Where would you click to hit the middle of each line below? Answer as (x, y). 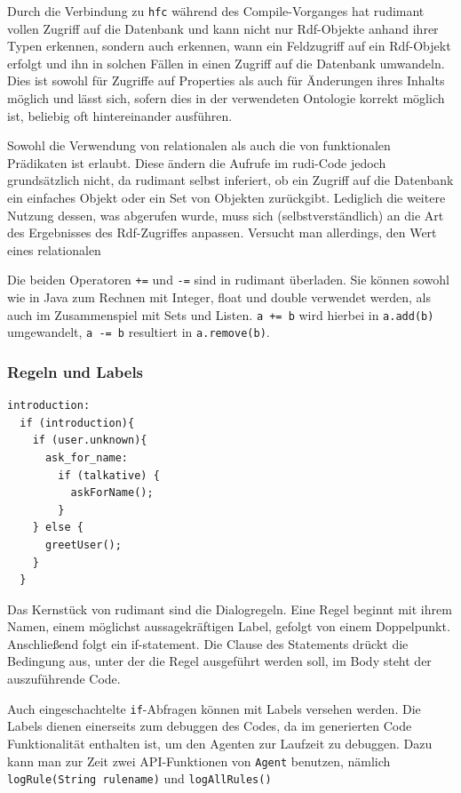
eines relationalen (54, 249)
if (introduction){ (77, 423)
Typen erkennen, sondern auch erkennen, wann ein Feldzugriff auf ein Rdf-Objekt (229, 46)
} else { (58, 528)
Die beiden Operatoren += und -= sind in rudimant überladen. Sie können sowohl (228, 280)
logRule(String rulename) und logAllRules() (139, 778)
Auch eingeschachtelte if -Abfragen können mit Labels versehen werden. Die (214, 708)
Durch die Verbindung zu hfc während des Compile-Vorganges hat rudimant (216, 11)
